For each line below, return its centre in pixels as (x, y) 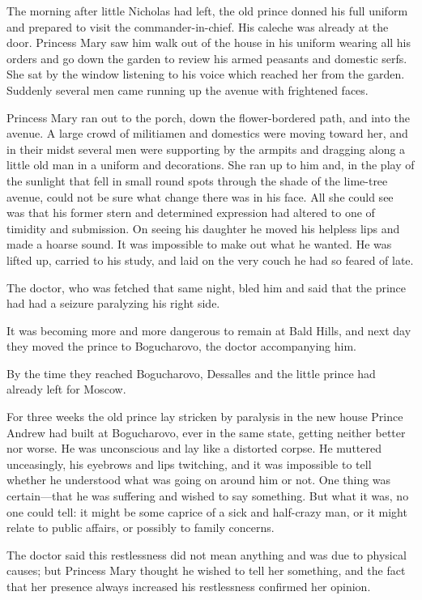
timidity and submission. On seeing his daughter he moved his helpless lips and (203, 228)
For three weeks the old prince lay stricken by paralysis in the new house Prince (205, 417)
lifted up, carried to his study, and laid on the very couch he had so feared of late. (210, 260)
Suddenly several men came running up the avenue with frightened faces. (188, 89)
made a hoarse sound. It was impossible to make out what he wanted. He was (199, 244)
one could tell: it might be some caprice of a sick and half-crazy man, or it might (207, 511)
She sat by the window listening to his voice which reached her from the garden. (206, 74)
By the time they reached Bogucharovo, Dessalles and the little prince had (191, 373)
